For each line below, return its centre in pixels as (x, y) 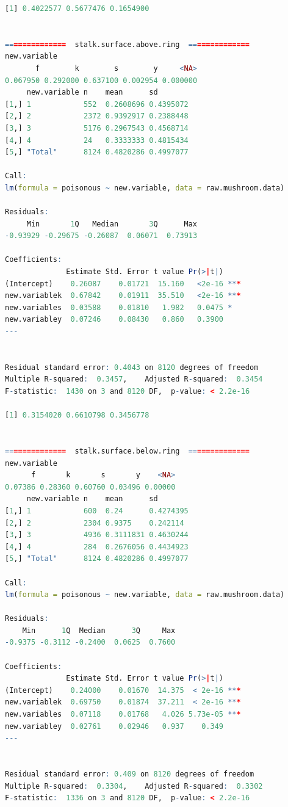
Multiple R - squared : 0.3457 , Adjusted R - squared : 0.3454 (134, 379)
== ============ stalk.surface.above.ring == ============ (127, 44)
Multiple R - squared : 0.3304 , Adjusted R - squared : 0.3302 (134, 786)
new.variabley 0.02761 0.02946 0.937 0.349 (114, 726)
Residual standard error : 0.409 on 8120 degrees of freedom (130, 774)
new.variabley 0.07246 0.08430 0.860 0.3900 (114, 320)
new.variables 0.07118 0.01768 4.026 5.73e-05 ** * (123, 715)
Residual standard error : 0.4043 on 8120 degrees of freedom (132, 367)
